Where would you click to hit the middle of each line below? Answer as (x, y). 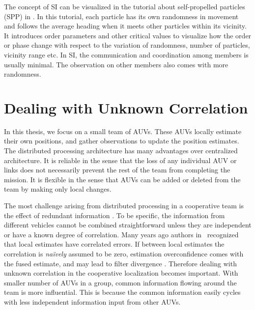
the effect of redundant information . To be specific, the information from (114, 215)
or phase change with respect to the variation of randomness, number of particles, (127, 45)
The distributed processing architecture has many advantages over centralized (121, 151)
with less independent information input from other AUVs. (92, 301)
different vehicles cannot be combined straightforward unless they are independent (128, 225)
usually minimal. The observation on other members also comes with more (116, 64)
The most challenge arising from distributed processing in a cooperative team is (124, 206)
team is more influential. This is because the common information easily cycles (122, 292)
